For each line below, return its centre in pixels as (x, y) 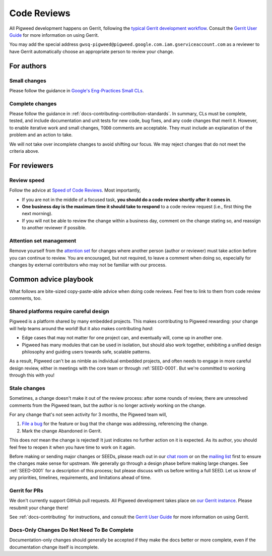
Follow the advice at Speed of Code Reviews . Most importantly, (75, 190)
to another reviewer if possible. (54, 228)
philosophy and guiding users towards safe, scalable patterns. (86, 352)
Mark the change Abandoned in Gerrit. (62, 430)
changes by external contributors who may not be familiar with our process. (88, 265)
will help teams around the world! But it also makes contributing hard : (81, 328)
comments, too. (26, 298)
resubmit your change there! (39, 508)
